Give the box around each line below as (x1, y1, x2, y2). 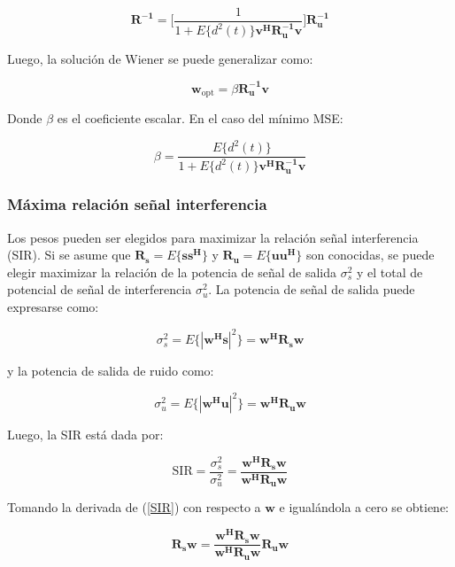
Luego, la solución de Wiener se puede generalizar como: (7, 50, 313, 68)
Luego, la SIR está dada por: (7, 425, 164, 444)
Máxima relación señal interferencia (7, 193, 267, 215)
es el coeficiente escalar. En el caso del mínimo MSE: (57, 108, 343, 127)
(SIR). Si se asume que (7, 245, 131, 264)
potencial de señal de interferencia (7, 280, 192, 299)
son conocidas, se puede (305, 245, 435, 264)
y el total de (357, 262, 423, 281)
